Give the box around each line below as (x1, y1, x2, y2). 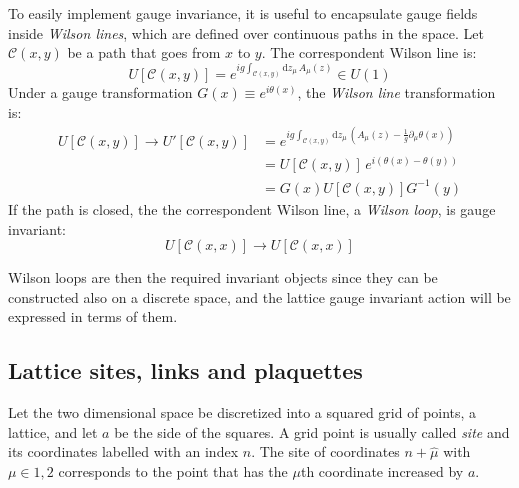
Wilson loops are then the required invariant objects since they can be (8, 267, 438, 288)
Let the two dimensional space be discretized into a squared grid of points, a (8, 402, 477, 423)
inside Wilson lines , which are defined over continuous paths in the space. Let (8, 22, 484, 43)
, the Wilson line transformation (297, 82, 496, 103)
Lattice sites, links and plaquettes (8, 355, 363, 386)
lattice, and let (8, 421, 98, 442)
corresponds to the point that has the (58, 460, 288, 481)
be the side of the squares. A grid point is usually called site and (114, 421, 510, 442)
